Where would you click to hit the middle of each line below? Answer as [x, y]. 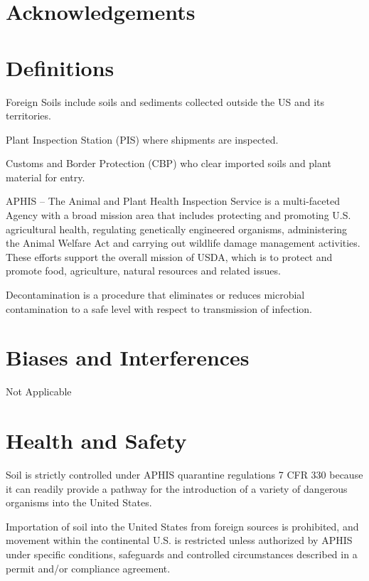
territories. [28, 116]
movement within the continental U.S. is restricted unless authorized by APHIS [179, 540]
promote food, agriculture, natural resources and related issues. [143, 271]
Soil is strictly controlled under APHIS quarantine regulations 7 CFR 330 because [184, 475]
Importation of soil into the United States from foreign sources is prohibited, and [182, 526]
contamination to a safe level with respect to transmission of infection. [159, 308]
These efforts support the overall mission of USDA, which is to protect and [169, 256]
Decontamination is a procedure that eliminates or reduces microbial [155, 295]
